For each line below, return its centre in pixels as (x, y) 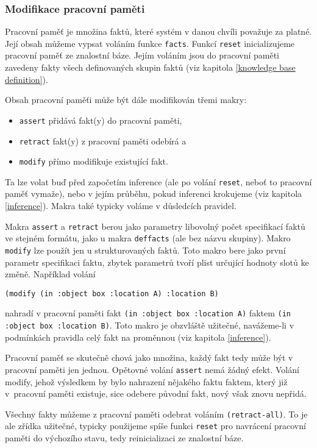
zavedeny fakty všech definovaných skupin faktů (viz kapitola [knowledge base (150, 67)
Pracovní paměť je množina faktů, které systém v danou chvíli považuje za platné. (158, 31)
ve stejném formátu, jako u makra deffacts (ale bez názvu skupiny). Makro (148, 238)
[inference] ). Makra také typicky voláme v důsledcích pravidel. (121, 206)
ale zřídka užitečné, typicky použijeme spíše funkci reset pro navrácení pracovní (155, 426)
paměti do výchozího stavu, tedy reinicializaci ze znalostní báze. (124, 438)
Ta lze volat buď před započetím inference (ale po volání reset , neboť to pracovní (158, 181)
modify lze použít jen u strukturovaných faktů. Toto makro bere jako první (145, 250)
